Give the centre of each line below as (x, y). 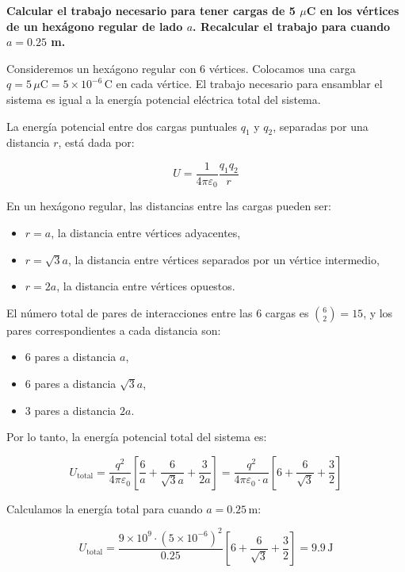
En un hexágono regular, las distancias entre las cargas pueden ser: (169, 206)
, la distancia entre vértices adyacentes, (146, 233)
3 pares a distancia (71, 410)
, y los (378, 312)
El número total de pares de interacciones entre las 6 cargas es (158, 312)
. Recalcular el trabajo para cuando (292, 26)
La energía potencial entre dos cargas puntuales (122, 126)
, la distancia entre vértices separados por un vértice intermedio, (224, 259)
